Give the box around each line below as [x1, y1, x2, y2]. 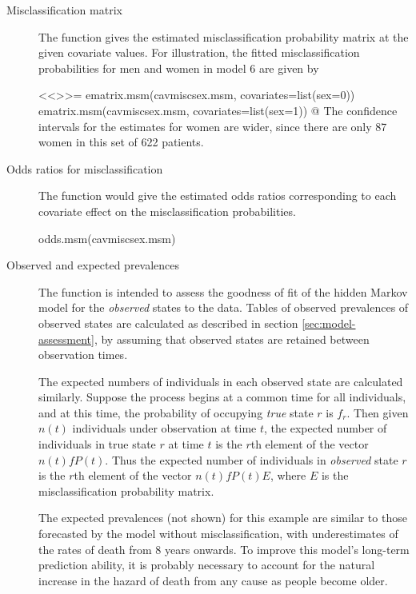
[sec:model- [302, 314, 356, 331]
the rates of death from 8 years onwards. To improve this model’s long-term [38, 540, 410, 557]
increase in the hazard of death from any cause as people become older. [38, 572, 388, 588]
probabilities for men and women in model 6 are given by [38, 59, 319, 76]
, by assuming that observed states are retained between [94, 330, 370, 347]
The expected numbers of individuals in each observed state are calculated [38, 373, 403, 389]
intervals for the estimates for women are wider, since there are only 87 [38, 118, 387, 134]
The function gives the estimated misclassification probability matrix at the [38, 28, 409, 45]
